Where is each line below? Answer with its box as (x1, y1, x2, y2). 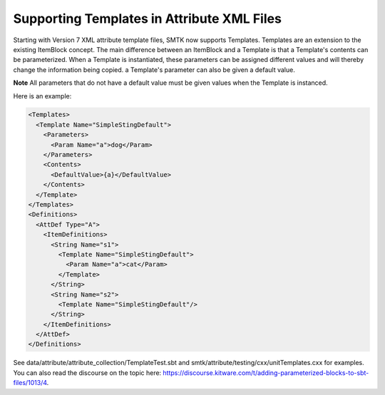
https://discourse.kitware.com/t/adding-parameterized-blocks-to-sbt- (163, 368, 369, 377)
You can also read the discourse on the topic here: (13, 368, 162, 377)
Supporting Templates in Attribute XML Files (13, 11, 282, 26)
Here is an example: (13, 91, 72, 100)
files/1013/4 (13, 379, 48, 387)
